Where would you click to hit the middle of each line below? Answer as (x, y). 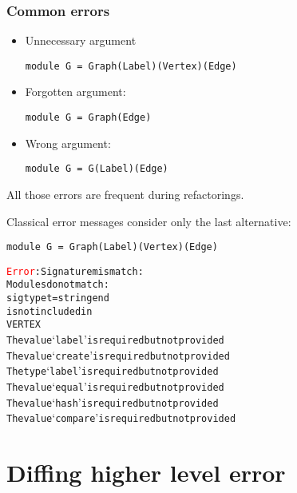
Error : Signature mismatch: (75, 271)
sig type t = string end (58, 298)
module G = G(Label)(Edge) (97, 169)
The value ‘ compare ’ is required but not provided (121, 417)
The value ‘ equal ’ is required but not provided (115, 386)
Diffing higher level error (146, 473)
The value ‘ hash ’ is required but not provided (113, 402)
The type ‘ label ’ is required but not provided (113, 370)
